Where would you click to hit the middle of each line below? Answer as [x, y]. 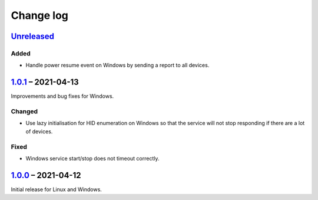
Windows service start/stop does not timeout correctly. [92, 158]
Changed [24, 111]
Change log [40, 15]
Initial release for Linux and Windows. [57, 189]
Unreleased [33, 36]
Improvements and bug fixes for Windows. [62, 96]
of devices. [39, 131]
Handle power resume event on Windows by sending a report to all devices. [117, 65]
